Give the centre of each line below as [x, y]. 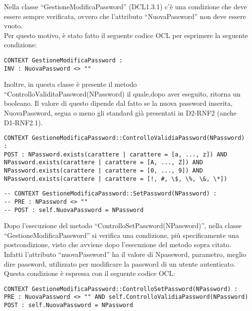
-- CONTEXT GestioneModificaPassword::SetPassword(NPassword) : [110, 194]
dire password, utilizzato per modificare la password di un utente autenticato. [120, 263]
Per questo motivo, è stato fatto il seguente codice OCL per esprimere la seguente [126, 35]
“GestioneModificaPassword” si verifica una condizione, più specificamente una [122, 235]
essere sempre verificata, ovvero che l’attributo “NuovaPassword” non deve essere [125, 16]
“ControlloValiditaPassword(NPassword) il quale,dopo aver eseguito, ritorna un [122, 93]
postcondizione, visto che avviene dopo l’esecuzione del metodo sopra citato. [118, 244]
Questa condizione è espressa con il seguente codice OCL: [90, 273]
